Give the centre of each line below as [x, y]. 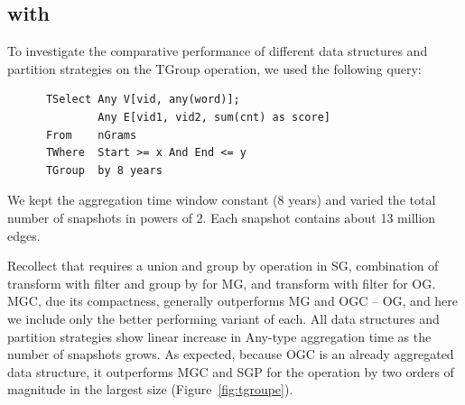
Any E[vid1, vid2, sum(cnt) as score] [214, 117]
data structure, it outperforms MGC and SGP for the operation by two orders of [231, 371]
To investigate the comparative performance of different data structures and [218, 51]
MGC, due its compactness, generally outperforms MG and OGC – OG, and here [233, 301]
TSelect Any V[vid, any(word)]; [143, 100]
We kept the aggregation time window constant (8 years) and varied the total [222, 200]
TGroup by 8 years [104, 170]
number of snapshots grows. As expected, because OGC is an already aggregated [231, 354]
